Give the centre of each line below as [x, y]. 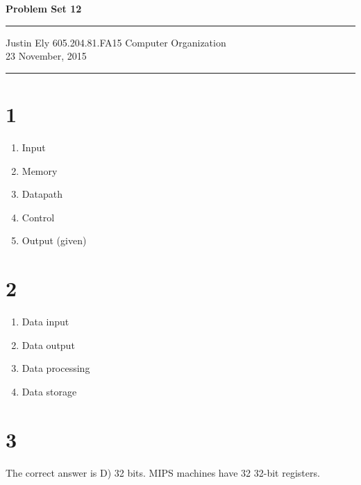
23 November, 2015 [46, 56]
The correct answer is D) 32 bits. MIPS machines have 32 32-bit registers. [163, 472]
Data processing [56, 368]
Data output [48, 344]
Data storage [49, 391]
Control [38, 217]
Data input [45, 321]
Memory [40, 170]
